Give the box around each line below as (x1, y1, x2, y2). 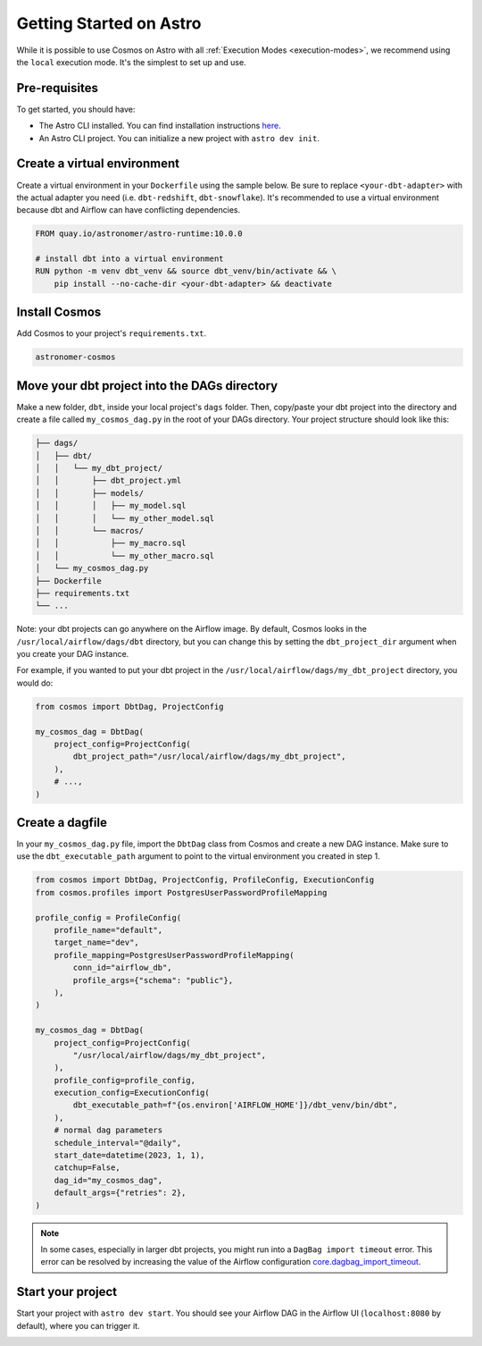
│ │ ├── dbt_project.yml (35, 475, 182, 486)
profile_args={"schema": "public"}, (72, 975, 234, 985)
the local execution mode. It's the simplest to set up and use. (16, 56, 246, 67)
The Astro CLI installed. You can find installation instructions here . (38, 121, 281, 131)
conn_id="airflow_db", (72, 963, 173, 973)
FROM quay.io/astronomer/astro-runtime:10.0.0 (35, 229, 243, 239)
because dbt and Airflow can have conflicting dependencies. (16, 205, 241, 215)
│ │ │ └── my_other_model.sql (35, 513, 214, 523)
